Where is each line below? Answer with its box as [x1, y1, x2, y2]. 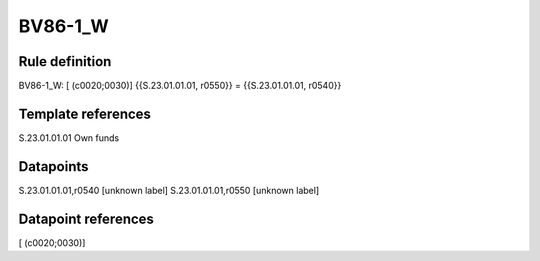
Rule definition [18, 53, 112, 70]
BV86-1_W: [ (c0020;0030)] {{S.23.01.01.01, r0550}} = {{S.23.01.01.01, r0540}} [18, 80, 342, 92]
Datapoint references [18, 210, 155, 227]
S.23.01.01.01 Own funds [18, 131, 120, 144]
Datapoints [18, 158, 89, 175]
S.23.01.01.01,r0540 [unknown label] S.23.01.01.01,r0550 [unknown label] [18, 184, 320, 196]
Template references [18, 105, 152, 122]
